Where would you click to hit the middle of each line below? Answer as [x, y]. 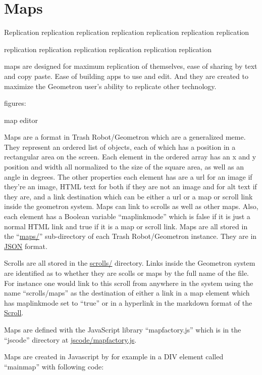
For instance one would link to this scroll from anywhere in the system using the [129, 283]
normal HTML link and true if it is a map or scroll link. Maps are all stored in [126, 226]
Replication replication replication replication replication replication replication [127, 32]
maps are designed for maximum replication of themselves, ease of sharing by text [131, 66]
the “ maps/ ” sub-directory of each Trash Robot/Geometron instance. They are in [130, 236]
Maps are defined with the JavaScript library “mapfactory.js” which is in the [123, 329]
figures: [15, 103]
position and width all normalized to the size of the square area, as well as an [124, 167]
